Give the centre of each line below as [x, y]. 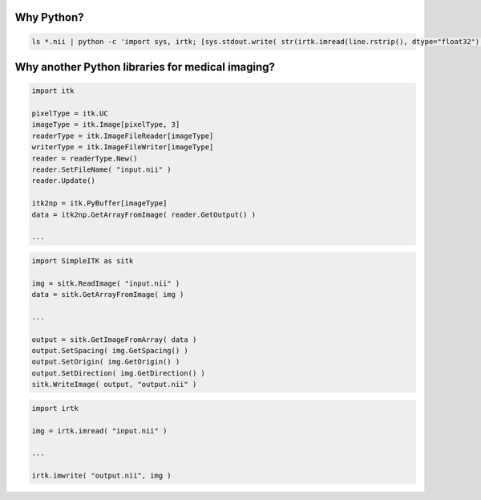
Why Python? [49, 17]
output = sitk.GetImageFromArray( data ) [114, 339]
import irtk [55, 408]
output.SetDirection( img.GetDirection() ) [119, 373]
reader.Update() [64, 181]
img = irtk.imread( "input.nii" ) [99, 431]
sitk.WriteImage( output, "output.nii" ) [114, 384]
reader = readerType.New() [85, 158]
